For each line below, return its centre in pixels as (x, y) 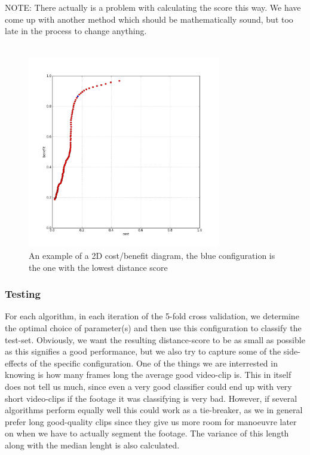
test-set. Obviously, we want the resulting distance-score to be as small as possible (155, 339)
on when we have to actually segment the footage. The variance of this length (147, 433)
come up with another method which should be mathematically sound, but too (149, 19)
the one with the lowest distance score (98, 267)
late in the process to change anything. (76, 31)
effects (16, 363)
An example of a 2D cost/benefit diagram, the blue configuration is (152, 255)
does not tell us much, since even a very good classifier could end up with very (148, 386)
